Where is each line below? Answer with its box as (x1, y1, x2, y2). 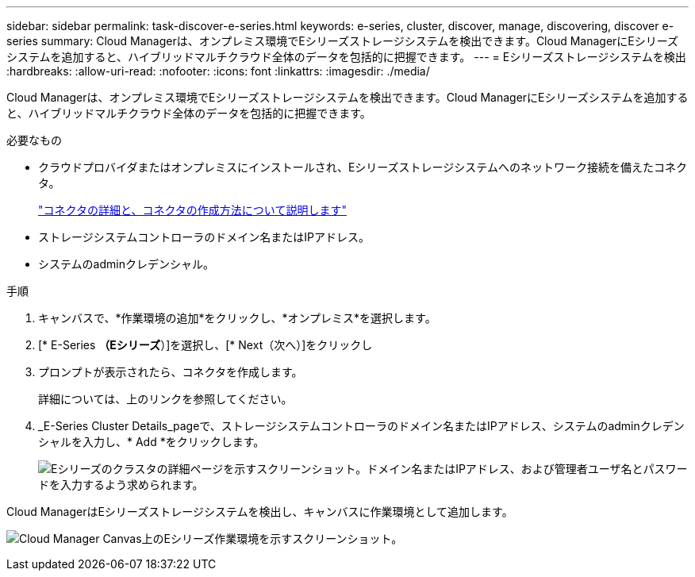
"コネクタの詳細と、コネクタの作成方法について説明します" (38, 203, 347, 217)
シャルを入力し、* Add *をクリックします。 (38, 435, 265, 448)
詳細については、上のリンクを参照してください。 (38, 392, 293, 406)
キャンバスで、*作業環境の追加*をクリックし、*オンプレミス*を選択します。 (38, 311, 436, 325)
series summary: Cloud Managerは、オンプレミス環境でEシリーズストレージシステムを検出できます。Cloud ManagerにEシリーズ (6, 34, 679, 48)
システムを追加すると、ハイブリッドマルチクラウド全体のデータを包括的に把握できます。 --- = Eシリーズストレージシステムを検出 (6, 50, 686, 63)
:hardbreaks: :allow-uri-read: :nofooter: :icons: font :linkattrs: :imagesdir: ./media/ (6, 64, 430, 78)
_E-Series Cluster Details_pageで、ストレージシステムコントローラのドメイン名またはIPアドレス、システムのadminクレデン (38, 419, 685, 433)
